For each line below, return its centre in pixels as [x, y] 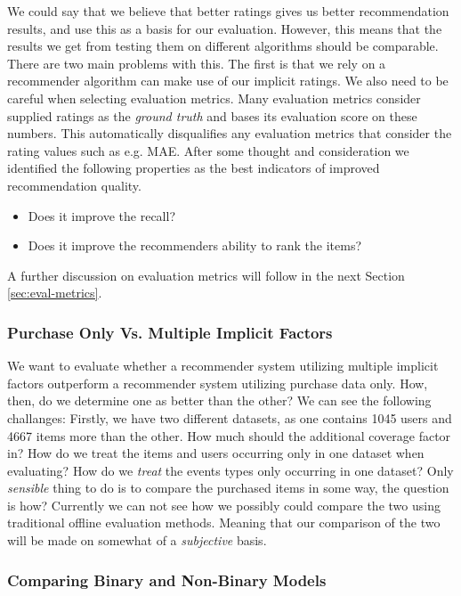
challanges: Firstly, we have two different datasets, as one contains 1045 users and [230, 417]
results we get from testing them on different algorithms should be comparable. [223, 46]
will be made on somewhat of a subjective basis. [137, 540]
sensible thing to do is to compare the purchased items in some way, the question [228, 488]
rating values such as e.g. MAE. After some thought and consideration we [208, 150]
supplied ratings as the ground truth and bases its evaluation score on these [212, 115]
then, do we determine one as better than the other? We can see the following [219, 400]
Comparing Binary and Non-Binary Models [167, 580]
